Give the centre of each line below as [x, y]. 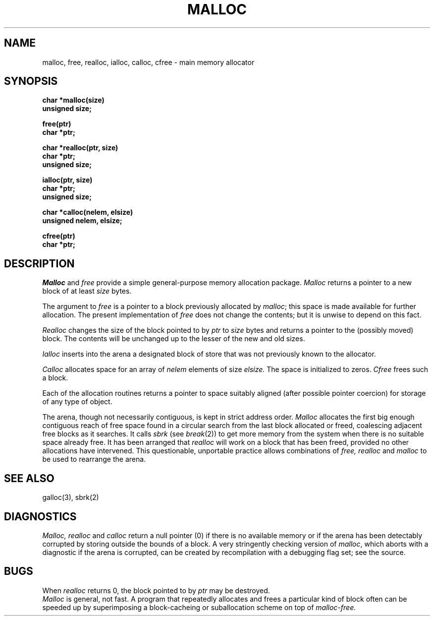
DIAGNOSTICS [40, 516]
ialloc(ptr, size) [67, 180]
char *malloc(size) [73, 100]
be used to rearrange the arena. [94, 459]
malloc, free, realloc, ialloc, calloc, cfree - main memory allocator [148, 62]
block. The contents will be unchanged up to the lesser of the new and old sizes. [174, 339]
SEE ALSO [29, 478]
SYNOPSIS [31, 81]
